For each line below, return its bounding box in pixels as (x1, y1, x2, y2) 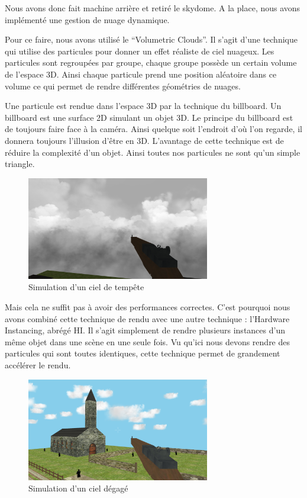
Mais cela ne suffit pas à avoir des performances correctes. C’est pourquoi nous (5, 300, 290, 313)
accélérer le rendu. (5, 358, 71, 371)
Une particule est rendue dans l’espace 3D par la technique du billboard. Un (5, 99, 282, 112)
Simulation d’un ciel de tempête (28, 281, 144, 293)
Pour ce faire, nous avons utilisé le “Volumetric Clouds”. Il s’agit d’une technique (5, 33, 298, 46)
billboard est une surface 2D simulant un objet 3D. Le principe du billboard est (5, 111, 293, 123)
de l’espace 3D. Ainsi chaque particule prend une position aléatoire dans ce (5, 68, 277, 80)
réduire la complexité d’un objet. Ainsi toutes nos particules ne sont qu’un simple (5, 146, 300, 158)
